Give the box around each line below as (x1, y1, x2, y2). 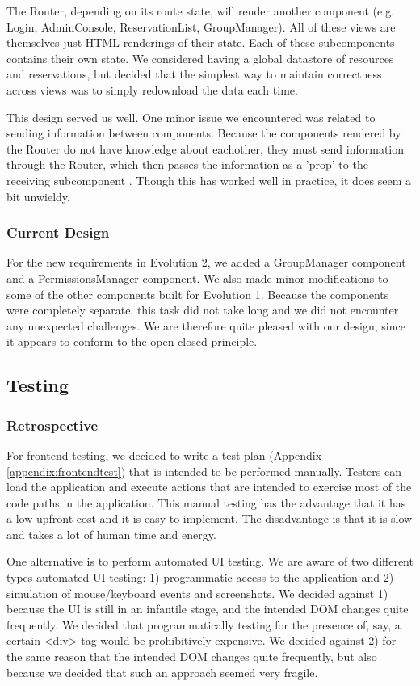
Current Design (6, 222, 110, 242)
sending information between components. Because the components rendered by (6, 124, 401, 141)
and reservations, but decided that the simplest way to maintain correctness (6, 65, 382, 82)
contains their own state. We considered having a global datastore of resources (6, 49, 394, 66)
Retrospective (6, 415, 99, 435)
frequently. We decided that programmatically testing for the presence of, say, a (6, 616, 401, 633)
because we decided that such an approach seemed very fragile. (6, 663, 318, 680)
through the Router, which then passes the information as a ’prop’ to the (6, 156, 368, 173)
